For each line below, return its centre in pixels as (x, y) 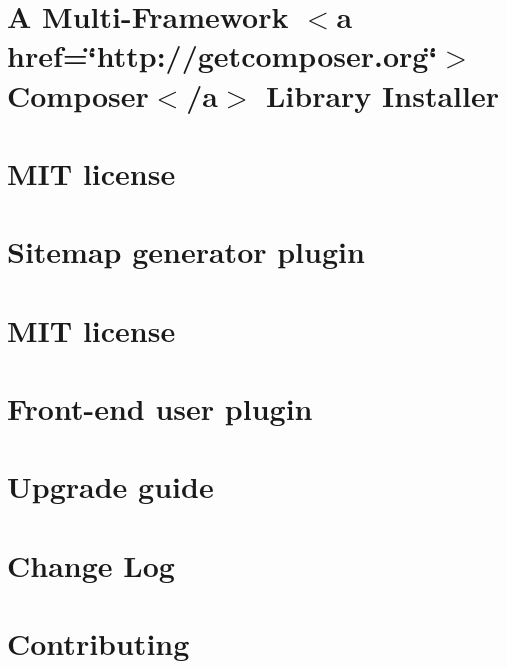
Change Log (91, 564)
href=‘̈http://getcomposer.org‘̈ (222, 55)
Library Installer (382, 94)
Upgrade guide (110, 486)
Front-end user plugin (160, 408)
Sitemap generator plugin (186, 251)
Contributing (98, 643)
